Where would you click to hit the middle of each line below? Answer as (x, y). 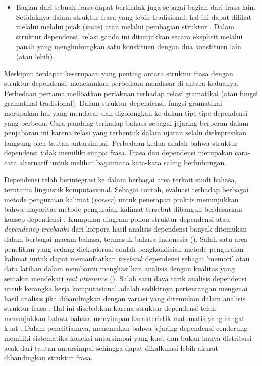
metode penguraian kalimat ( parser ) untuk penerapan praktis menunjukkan (121, 199)
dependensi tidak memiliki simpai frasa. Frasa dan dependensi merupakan (118, 152)
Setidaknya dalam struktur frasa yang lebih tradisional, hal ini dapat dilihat (134, 16)
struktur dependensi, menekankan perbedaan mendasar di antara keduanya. (121, 83)
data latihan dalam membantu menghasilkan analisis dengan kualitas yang (119, 268)
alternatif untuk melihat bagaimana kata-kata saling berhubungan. (123, 162)
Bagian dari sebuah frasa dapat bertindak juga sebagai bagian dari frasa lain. (136, 7)
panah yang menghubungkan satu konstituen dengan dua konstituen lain (128, 46)
